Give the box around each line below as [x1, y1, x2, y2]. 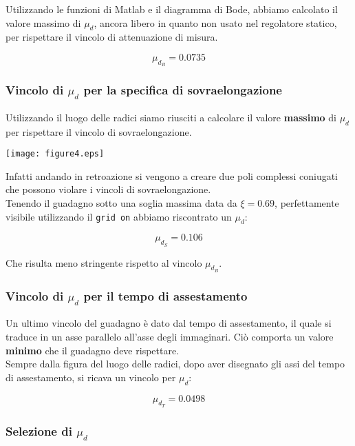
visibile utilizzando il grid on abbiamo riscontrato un [6, 209, 232, 223]
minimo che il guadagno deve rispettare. [6, 343, 180, 357]
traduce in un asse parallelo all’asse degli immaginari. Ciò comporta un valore [6, 329, 334, 343]
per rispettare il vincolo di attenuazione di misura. [6, 30, 218, 44]
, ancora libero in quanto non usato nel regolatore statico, [94, 15, 337, 30]
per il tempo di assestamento [83, 287, 248, 304]
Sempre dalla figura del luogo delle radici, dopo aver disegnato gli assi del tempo [6, 356, 345, 371]
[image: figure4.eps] [6, 149, 105, 159]
